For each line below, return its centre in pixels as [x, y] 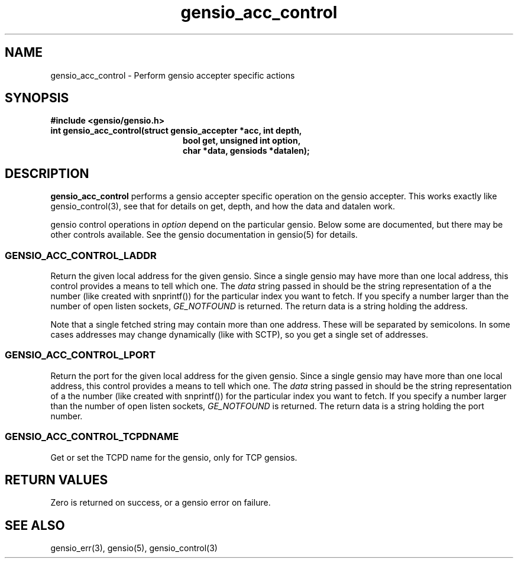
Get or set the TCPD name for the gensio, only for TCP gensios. [174, 457]
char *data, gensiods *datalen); [246, 151]
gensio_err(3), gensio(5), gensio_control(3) [134, 548]
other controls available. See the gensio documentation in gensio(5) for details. [204, 235]
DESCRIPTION [47, 173]
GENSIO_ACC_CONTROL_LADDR [81, 255]
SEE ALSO [35, 525]
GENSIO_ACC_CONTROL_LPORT [80, 355]
